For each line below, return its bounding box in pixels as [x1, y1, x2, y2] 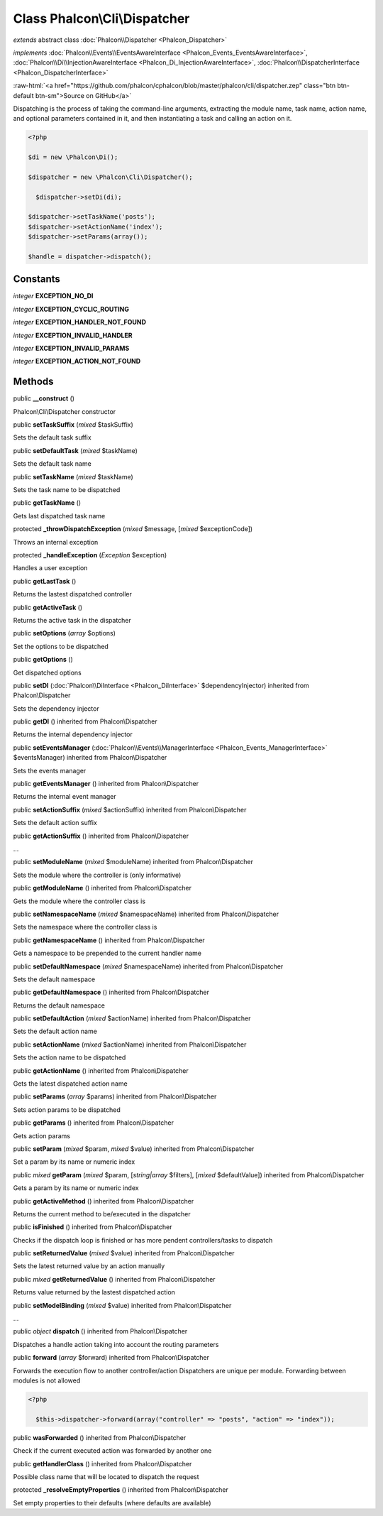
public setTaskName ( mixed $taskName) [13, 472, 134, 481]
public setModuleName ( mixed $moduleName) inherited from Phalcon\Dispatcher [13, 858, 254, 866]
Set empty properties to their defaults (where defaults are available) [13, 1498, 211, 1507]
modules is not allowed [13, 1376, 81, 1385]
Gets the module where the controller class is [13, 897, 145, 905]
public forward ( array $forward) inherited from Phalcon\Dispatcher [13, 1353, 209, 1362]
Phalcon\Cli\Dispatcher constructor [13, 407, 116, 415]
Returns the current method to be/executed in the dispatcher [13, 1209, 191, 1218]
